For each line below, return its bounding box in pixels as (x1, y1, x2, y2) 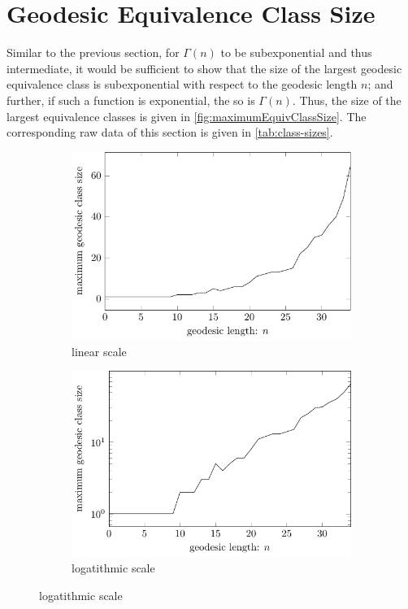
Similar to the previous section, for (7, 44, 180, 61)
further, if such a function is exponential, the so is (7, 91, 255, 108)
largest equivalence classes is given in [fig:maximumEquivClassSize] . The (7, 107, 367, 124)
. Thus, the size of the (292, 91, 401, 108)
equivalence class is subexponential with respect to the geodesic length (7, 76, 358, 93)
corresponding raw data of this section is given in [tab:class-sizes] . (7, 124, 333, 141)
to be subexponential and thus (220, 44, 372, 61)
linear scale (72, 342, 127, 359)
